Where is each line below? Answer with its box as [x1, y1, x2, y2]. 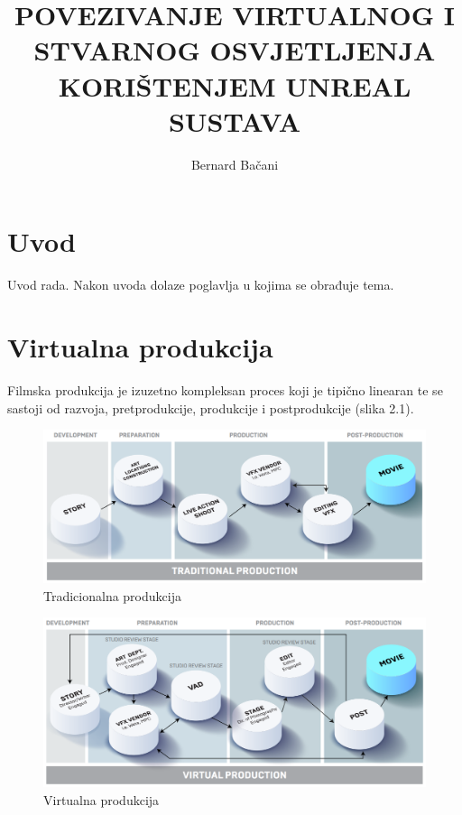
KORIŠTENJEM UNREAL [58, 67, 411, 104]
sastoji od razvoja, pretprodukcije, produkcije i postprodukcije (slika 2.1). [7, 398, 414, 417]
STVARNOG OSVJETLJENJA [33, 32, 436, 69]
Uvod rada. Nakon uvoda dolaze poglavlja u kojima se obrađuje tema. [7, 275, 394, 294]
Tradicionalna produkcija [43, 586, 181, 605]
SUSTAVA [168, 102, 301, 139]
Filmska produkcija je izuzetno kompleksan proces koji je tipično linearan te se [7, 380, 443, 399]
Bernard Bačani [190, 154, 279, 173]
